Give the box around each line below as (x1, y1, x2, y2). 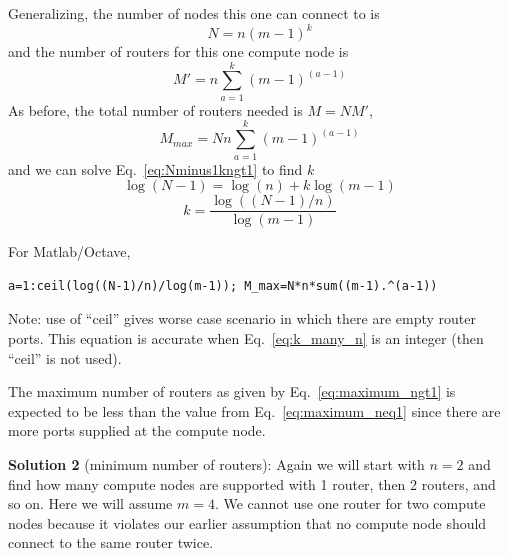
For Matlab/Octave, (8, 241, 131, 262)
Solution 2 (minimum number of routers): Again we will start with (8, 453, 425, 474)
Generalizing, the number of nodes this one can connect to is (8, 3, 380, 23)
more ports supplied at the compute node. (8, 420, 266, 441)
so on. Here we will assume (8, 493, 173, 514)
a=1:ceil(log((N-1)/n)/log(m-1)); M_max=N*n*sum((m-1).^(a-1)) (8, 278, 438, 293)
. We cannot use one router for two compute (214, 493, 486, 514)
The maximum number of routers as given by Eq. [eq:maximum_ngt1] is (8, 381, 456, 402)
